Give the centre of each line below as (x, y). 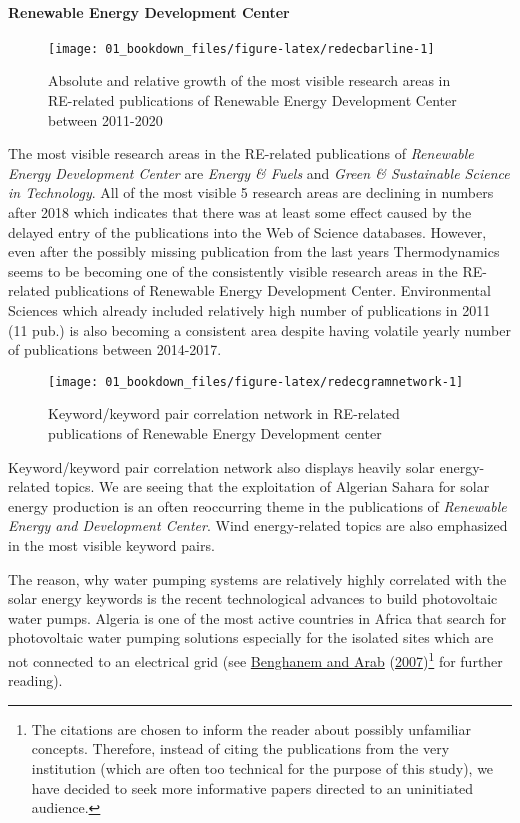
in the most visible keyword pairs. (111, 544)
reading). (35, 680)
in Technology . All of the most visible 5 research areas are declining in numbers (251, 192)
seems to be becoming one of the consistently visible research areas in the (233, 270)
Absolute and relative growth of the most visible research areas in (249, 80)
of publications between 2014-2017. (115, 349)
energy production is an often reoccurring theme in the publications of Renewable (257, 505)
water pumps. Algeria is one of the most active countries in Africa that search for (257, 617)
